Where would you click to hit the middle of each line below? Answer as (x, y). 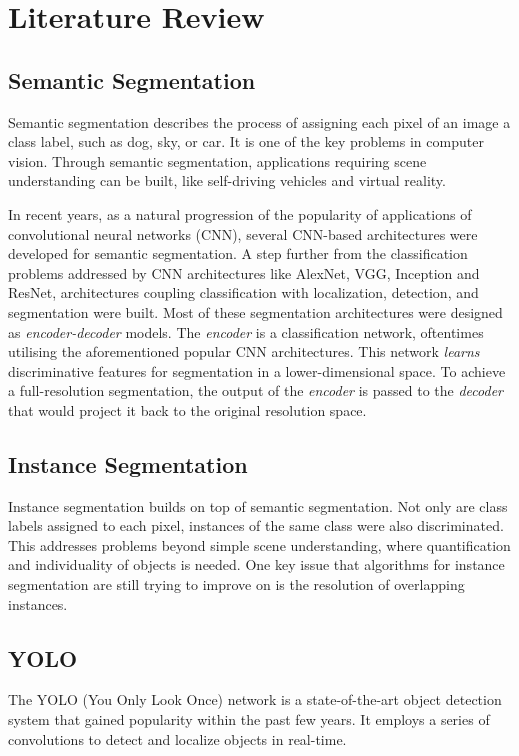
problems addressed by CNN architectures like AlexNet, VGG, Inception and (244, 272)
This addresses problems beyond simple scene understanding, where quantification (259, 544)
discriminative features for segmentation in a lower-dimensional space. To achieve (257, 370)
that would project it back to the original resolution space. (187, 409)
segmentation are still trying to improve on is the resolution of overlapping (236, 584)
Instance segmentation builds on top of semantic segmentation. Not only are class (258, 505)
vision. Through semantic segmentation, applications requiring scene (217, 160)
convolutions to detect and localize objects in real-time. (177, 738)
